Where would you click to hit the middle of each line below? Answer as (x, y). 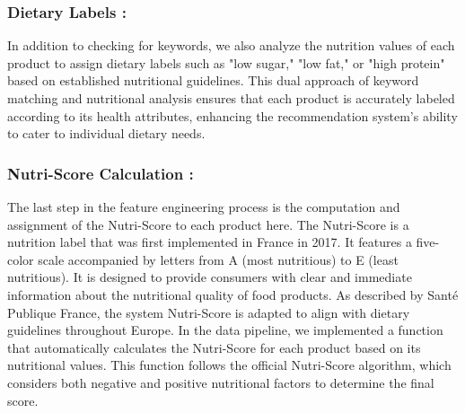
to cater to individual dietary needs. (106, 133)
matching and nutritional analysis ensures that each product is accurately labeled (231, 98)
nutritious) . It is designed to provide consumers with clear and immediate (210, 277)
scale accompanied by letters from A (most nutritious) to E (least (218, 259)
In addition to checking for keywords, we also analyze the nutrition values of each (231, 45)
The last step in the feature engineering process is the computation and (204, 206)
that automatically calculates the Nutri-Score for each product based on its (214, 347)
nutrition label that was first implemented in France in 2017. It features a (210, 242)
